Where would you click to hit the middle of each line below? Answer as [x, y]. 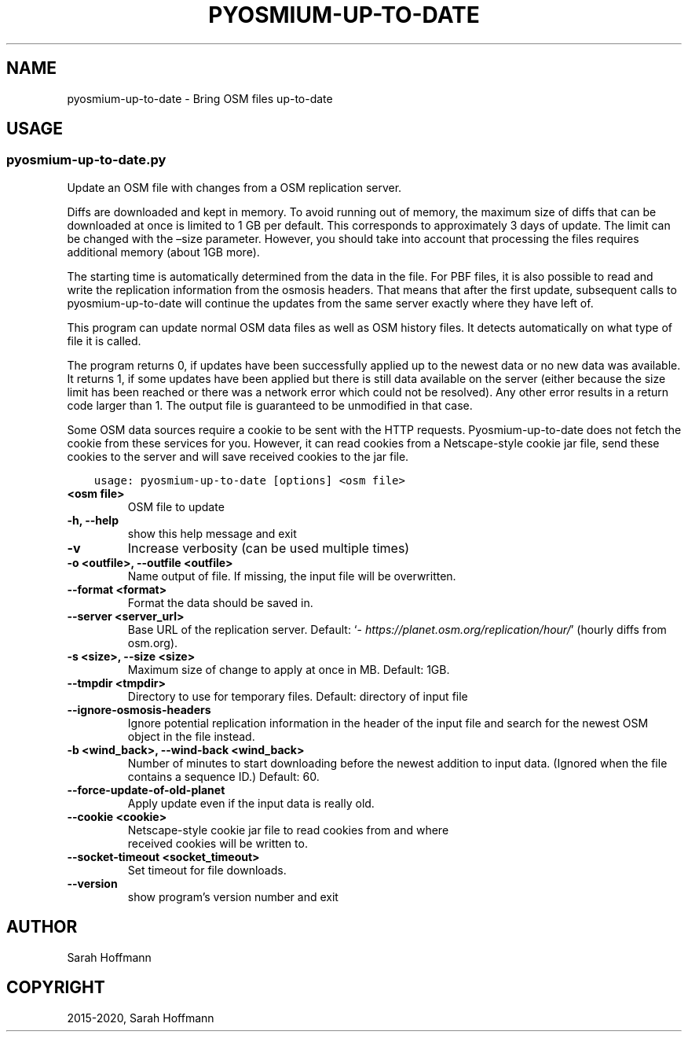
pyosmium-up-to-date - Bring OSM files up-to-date [200, 98]
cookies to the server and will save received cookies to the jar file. [238, 456]
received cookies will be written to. [218, 843]
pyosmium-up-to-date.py [86, 160]
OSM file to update [176, 506]
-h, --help [93, 520]
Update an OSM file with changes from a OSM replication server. [234, 187]
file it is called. [104, 340]
